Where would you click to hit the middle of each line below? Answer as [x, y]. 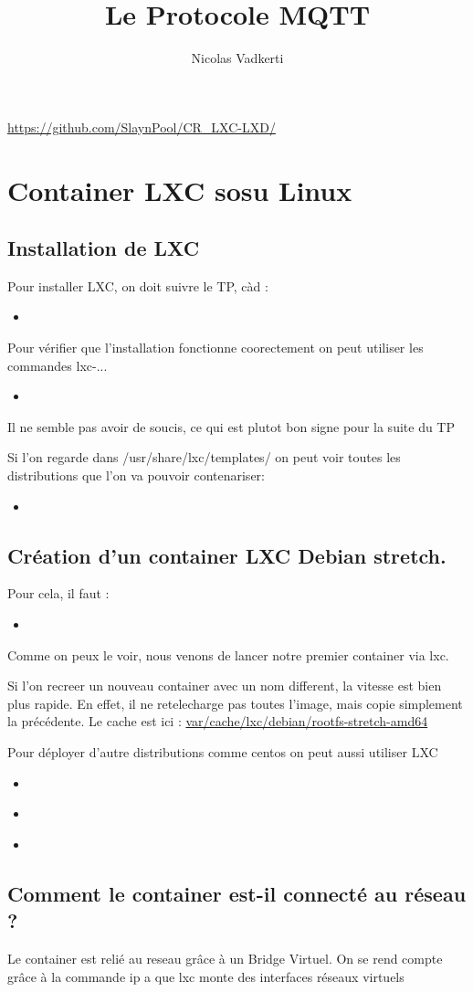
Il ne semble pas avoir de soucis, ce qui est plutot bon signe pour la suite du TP [231, 426]
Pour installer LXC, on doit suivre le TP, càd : [138, 285]
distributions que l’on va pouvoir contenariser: [136, 475]
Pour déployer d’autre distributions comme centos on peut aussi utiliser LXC [223, 752]
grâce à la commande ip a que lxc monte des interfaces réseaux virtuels [206, 976]
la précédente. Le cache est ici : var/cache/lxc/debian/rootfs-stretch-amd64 [218, 721]
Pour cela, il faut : [58, 593]
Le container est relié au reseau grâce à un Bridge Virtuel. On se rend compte [225, 958]
